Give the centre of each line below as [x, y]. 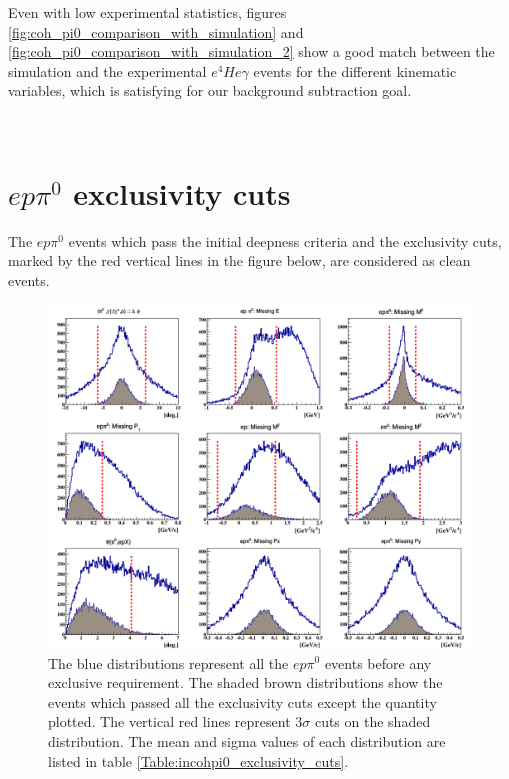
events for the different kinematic [355, 70]
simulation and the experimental [107, 70]
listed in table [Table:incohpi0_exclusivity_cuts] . [198, 760]
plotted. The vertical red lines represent [169, 721]
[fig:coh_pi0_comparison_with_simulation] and [156, 31]
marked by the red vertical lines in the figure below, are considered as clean [239, 260]
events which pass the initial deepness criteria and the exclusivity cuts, [285, 240]
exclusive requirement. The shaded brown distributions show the [245, 682]
